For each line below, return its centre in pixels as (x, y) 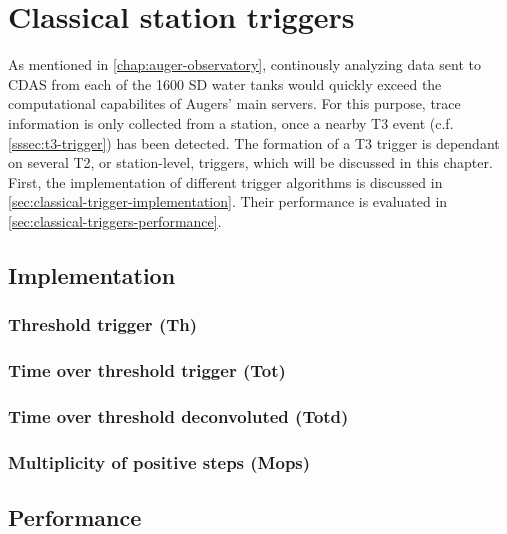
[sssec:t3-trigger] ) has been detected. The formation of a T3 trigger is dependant (254, 142)
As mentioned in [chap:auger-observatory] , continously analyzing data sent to (244, 64)
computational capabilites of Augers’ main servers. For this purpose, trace (234, 103)
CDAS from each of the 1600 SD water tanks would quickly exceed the (225, 83)
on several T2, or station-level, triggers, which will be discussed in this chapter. (250, 162)
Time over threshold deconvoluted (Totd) (178, 415)
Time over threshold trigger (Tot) (147, 370)
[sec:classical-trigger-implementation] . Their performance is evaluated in (228, 201)
